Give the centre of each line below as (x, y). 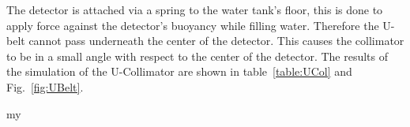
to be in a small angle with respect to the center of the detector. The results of (197, 56)
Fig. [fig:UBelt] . (45, 86)
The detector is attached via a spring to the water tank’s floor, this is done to (195, 9)
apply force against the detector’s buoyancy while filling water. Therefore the (193, 25)
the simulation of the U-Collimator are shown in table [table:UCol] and (179, 71)
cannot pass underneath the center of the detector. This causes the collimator (216, 41)
